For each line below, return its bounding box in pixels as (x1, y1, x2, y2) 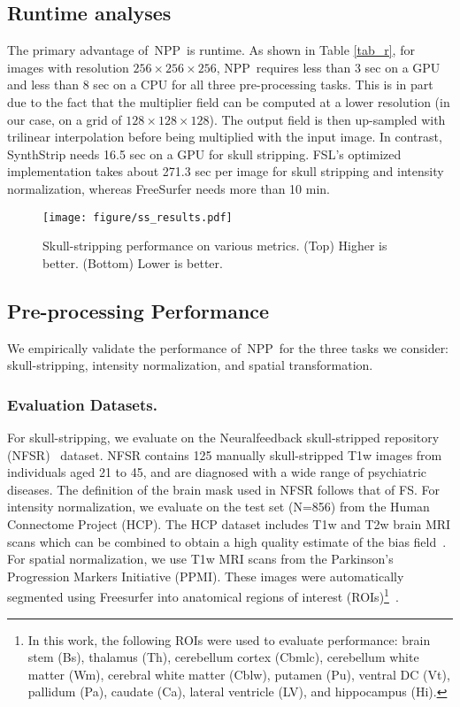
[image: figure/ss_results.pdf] (42, 211, 233, 224)
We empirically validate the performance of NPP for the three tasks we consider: (7, 338, 449, 357)
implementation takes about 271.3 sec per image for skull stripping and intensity (7, 162, 444, 181)
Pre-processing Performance (7, 296, 270, 324)
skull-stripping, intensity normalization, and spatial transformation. (7, 356, 373, 374)
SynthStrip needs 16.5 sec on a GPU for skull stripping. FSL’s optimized (7, 144, 402, 163)
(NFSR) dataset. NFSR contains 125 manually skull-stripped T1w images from (7, 445, 442, 464)
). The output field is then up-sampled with (209, 110, 446, 128)
